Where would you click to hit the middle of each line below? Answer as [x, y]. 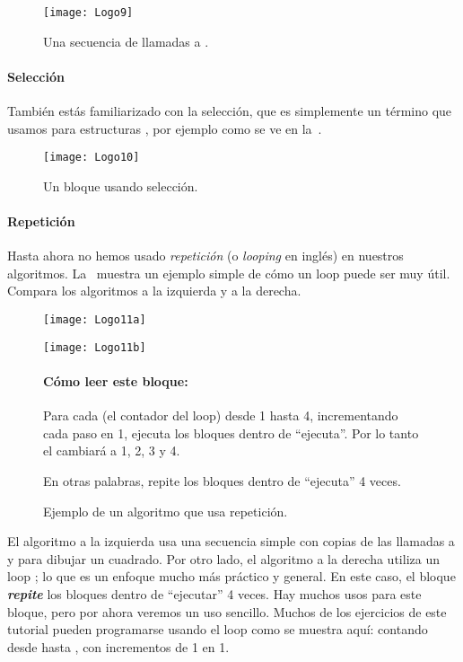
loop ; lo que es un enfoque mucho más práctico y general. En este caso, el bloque [231, 576]
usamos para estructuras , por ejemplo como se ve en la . [165, 128]
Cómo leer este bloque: [116, 380]
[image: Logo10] [92, 158]
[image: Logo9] [88, 13]
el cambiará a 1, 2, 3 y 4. [112, 450]
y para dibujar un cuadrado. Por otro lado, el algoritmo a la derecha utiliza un [223, 558]
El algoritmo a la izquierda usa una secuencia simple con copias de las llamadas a [231, 541]
